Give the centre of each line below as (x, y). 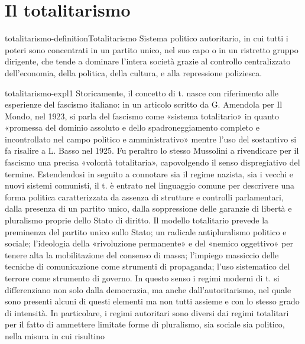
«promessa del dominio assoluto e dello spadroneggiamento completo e (132, 127)
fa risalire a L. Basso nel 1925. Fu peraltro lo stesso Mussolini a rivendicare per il (152, 150)
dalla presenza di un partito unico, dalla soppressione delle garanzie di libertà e (148, 208)
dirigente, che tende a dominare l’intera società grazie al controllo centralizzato (148, 61)
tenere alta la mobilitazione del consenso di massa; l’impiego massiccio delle (142, 254)
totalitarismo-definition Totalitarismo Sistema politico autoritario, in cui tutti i (147, 38)
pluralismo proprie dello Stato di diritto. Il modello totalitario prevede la (137, 220)
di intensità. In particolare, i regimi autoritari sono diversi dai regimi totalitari (147, 312)
